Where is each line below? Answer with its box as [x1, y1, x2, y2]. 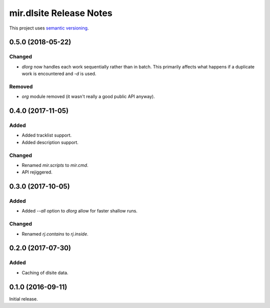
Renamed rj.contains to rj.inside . [21, 230, 88, 237]
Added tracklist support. [21, 132, 72, 138]
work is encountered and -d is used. [21, 70, 96, 77]
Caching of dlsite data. [21, 269, 68, 275]
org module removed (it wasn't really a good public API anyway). [21, 93, 155, 99]
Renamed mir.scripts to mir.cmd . [21, 162, 88, 168]
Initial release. [9, 295, 38, 302]
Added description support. [21, 139, 78, 145]
